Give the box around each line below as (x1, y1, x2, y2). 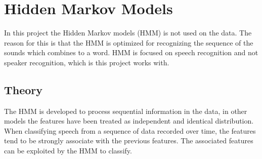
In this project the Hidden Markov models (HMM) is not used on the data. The (4, 27, 252, 38)
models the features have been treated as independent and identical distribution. (4, 115, 254, 126)
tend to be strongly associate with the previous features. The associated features (4, 135, 253, 146)
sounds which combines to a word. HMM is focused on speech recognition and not (4, 47, 258, 58)
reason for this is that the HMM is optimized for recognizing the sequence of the (4, 37, 253, 48)
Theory (4, 82, 43, 97)
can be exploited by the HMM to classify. (4, 145, 132, 156)
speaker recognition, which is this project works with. (4, 57, 169, 67)
